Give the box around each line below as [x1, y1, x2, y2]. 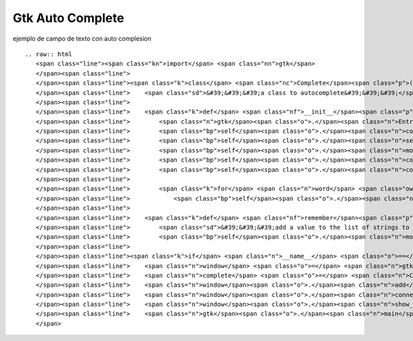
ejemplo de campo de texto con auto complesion [12, 34, 151, 43]
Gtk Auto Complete [12, 10, 125, 25]
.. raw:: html [25, 50, 72, 58]
